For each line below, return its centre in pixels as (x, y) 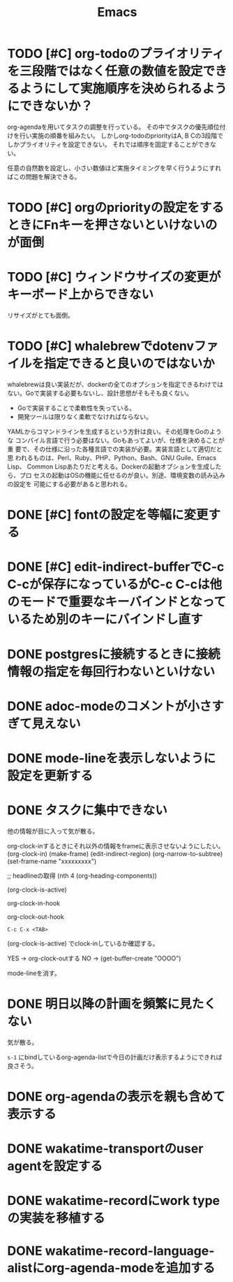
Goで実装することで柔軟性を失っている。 (76, 408)
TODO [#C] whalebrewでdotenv (100, 346)
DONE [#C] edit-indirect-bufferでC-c (116, 567)
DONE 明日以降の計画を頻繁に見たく (112, 1004)
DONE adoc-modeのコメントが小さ (110, 706)
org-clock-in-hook (34, 903)
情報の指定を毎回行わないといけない (111, 671)
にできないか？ (50, 106)
